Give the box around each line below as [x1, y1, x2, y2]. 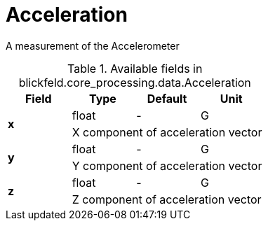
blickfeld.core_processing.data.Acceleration [18, 75, 251, 90]
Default [147, 91, 187, 106]
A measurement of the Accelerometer [6, 39, 180, 52]
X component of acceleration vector [72, 125, 262, 139]
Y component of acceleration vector [72, 158, 262, 173]
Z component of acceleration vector [72, 192, 262, 206]
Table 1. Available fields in [67, 61, 203, 76]
